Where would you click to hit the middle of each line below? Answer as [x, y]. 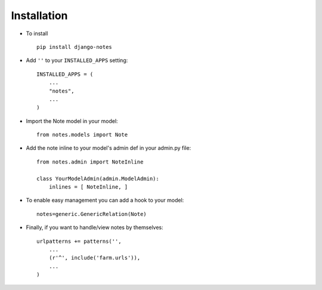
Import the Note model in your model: [72, 121]
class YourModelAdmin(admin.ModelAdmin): [98, 178]
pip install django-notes [75, 47]
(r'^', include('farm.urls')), [95, 258]
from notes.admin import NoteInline [90, 162]
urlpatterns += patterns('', [79, 241]
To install [37, 33]
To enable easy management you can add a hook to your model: [105, 200]
